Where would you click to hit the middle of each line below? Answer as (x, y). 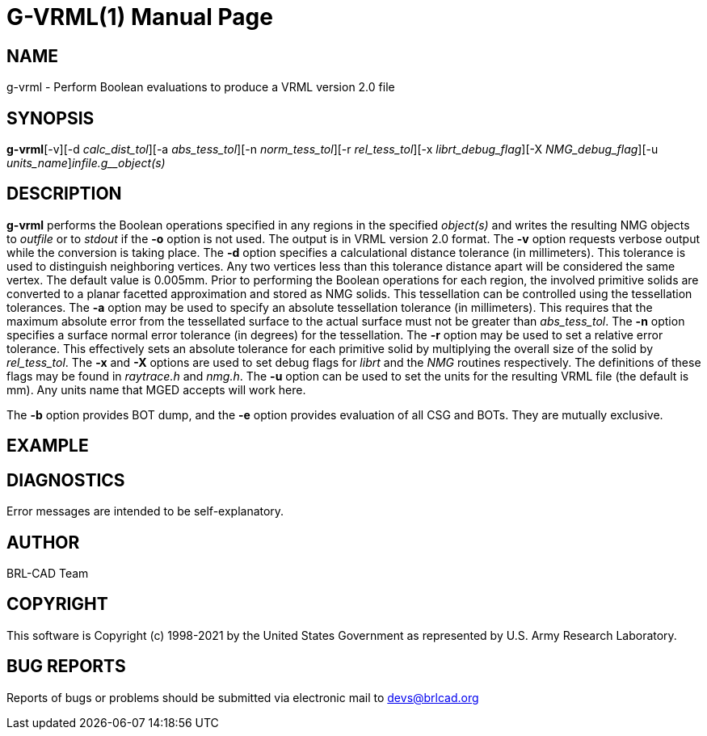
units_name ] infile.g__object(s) (86, 163)
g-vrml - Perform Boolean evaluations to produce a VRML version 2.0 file (201, 87)
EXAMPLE (48, 446)
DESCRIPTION (64, 194)
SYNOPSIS (50, 118)
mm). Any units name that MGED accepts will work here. (156, 389)
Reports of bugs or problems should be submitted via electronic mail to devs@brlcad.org (243, 697)
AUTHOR (43, 542)
